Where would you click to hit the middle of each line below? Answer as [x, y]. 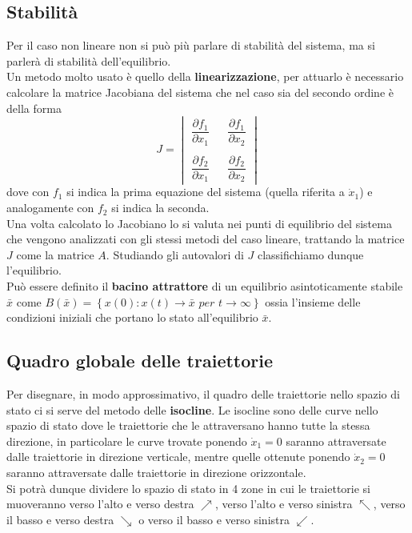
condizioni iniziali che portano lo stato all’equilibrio [132, 317]
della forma [34, 108]
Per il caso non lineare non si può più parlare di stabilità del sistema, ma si [191, 45]
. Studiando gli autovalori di [175, 254]
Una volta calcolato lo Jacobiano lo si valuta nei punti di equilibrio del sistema [199, 223]
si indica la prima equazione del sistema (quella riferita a [206, 192]
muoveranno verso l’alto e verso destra [100, 504]
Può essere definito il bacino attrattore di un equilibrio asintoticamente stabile [205, 286]
